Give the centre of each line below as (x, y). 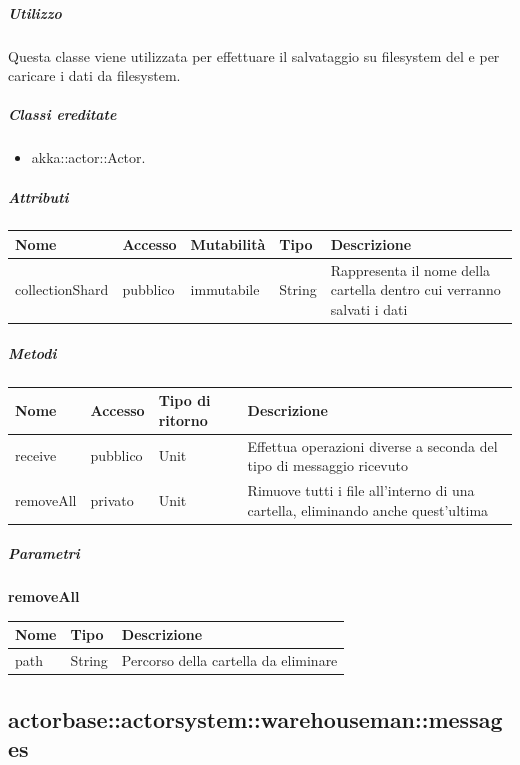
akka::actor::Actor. (88, 157)
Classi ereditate (62, 114)
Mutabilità (228, 243)
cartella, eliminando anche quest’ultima (368, 509)
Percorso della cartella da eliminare (229, 660)
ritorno (183, 419)
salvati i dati (369, 309)
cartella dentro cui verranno (415, 289)
